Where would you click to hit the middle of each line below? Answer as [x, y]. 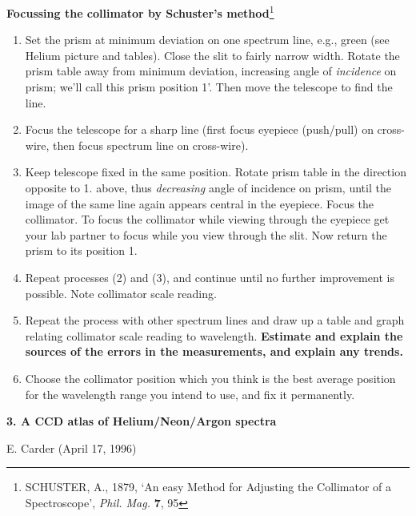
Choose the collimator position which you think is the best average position [210, 378]
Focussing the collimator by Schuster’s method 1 [140, 12]
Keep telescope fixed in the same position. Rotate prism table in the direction [216, 172]
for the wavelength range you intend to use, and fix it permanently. [190, 394]
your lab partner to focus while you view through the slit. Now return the [206, 234]
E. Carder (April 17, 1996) [72, 447]
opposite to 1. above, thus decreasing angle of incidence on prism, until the [208, 187]
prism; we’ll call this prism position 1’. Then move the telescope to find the [209, 87]
